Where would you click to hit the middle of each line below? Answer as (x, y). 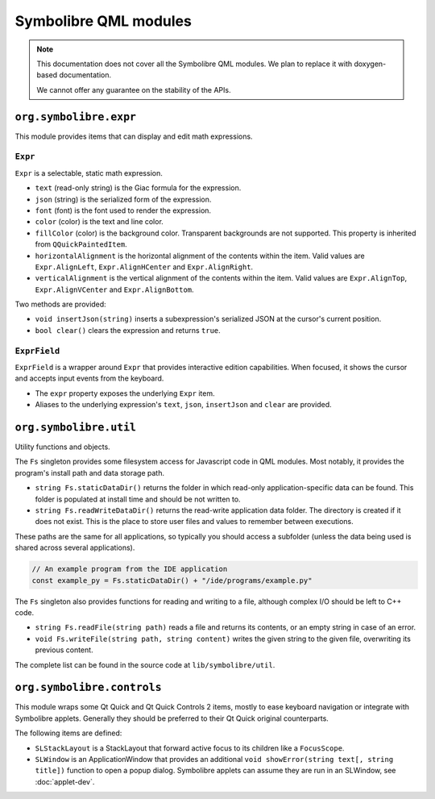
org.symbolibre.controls (88, 688)
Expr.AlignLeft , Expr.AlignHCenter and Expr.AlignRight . (144, 267)
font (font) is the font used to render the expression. (123, 210)
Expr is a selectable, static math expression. (89, 173)
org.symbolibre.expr (76, 117)
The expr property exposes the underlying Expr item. (125, 393)
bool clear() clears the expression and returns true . (128, 330)
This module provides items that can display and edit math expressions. (134, 136)
